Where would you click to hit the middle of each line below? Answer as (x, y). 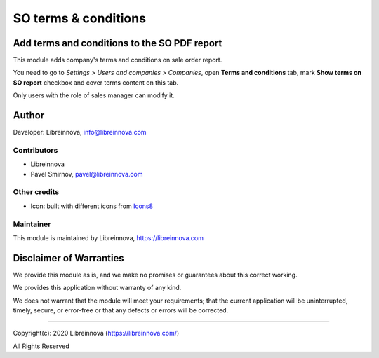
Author (29, 116)
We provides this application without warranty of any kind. (97, 288)
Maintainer (32, 224)
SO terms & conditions (80, 18)
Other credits (36, 192)
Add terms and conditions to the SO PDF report (118, 43)
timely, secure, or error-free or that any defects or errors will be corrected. (121, 310)
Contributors (35, 150)
